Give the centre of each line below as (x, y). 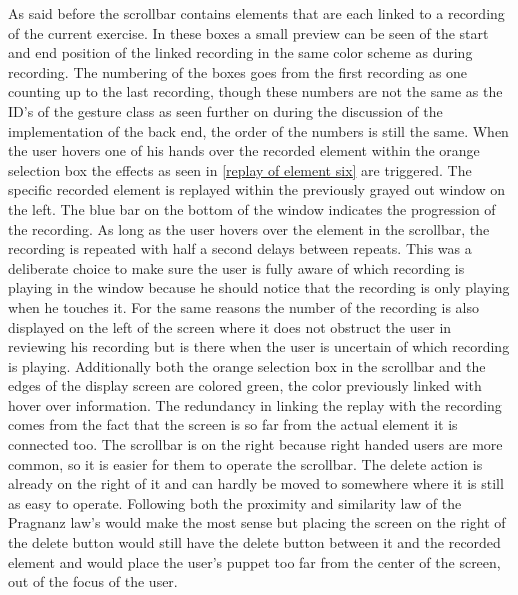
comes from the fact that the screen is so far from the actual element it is (233, 424)
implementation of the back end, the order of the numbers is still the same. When (258, 130)
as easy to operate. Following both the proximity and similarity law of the (235, 502)
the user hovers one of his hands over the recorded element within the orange (244, 150)
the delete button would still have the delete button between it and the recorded (254, 542)
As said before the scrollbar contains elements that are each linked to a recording (256, 13)
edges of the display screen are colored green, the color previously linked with (245, 385)
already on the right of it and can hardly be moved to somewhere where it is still (256, 483)
